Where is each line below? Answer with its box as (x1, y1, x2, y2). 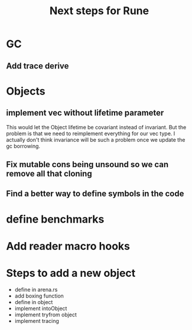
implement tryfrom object (14, 311, 77, 318)
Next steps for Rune (49, 4, 149, 18)
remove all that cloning (6, 168, 93, 178)
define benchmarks (6, 213, 105, 226)
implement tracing (14, 317, 59, 324)
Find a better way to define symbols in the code (6, 189, 184, 199)
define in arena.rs (14, 286, 58, 293)
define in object (14, 298, 53, 305)
